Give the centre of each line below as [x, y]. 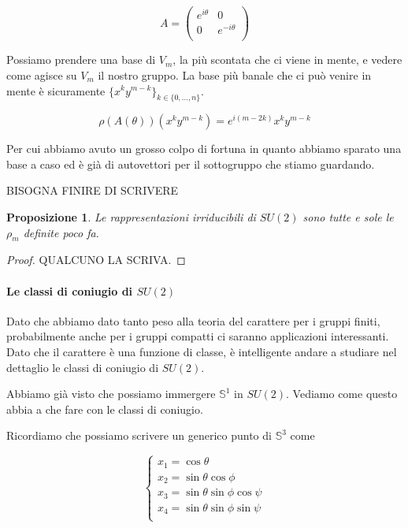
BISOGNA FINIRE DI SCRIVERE [93, 190]
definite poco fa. [61, 232]
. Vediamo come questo [342, 394]
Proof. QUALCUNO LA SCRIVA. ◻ [96, 260]
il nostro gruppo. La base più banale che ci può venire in [235, 74]
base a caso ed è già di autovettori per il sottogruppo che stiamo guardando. [191, 164]
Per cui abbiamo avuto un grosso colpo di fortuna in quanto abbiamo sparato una [204, 149]
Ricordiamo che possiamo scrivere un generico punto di [139, 435]
